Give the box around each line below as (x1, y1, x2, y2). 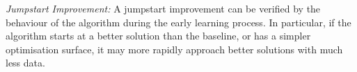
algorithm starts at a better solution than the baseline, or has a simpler (6, 28, 311, 43)
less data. (6, 55, 45, 70)
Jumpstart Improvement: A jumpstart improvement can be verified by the (6, 1, 321, 15)
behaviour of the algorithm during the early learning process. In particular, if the (6, 15, 351, 29)
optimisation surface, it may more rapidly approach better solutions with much (6, 42, 343, 56)
